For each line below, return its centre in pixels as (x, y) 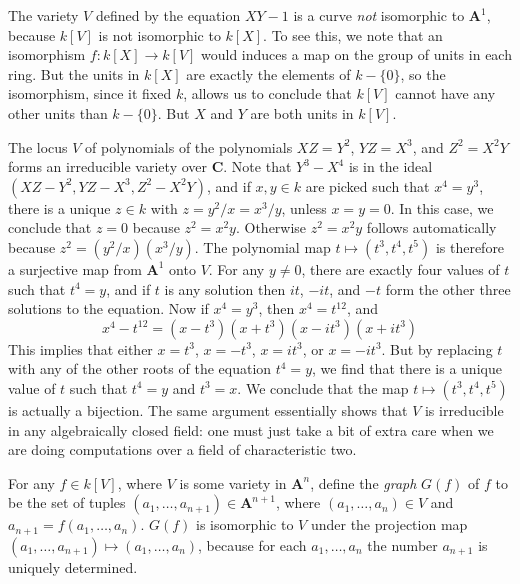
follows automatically (431, 227)
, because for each (252, 544)
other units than (58, 112)
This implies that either (80, 348)
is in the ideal (390, 166)
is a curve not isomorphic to (379, 15)
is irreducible (464, 409)
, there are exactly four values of (400, 268)
